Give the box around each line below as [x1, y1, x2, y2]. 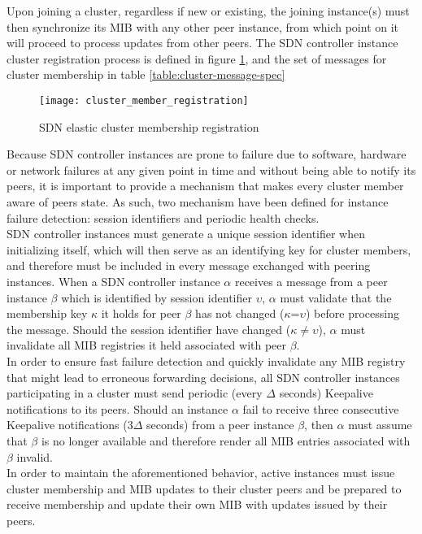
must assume [348, 416, 412, 433]
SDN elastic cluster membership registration [39, 118, 259, 135]
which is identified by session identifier [61, 289, 252, 306]
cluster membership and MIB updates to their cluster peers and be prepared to [7, 480, 402, 497]
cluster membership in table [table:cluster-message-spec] [7, 66, 285, 83]
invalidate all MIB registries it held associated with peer [7, 336, 287, 354]
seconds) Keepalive [279, 384, 373, 402]
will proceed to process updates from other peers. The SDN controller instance [7, 34, 398, 51]
